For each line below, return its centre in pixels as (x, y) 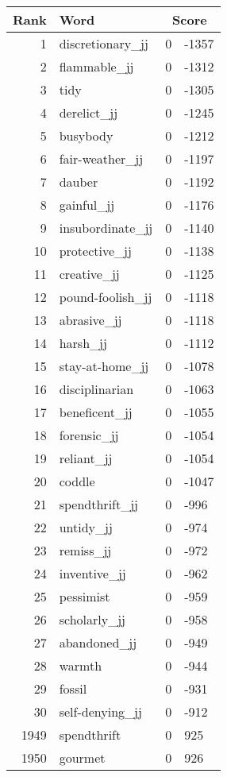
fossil (73, 688)
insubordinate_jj (106, 228)
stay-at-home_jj (104, 366)
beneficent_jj (96, 412)
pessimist (85, 596)
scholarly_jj (92, 619)
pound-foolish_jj (106, 297)
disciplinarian (96, 389)
